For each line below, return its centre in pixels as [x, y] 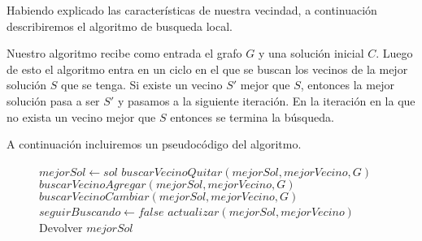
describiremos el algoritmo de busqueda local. [120, 26]
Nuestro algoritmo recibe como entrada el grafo [124, 53]
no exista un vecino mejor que [81, 116]
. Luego [394, 53]
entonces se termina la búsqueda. [252, 116]
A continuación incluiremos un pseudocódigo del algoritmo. [154, 144]
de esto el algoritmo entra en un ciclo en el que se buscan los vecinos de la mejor [207, 69]
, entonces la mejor [347, 85]
